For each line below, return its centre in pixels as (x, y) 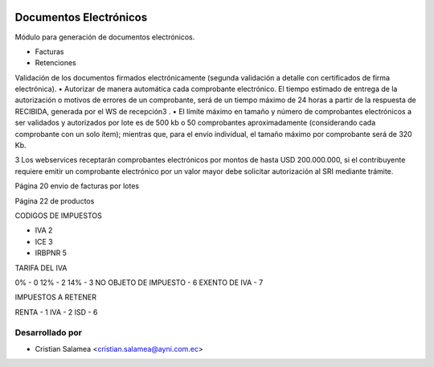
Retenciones (55, 63)
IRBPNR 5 (51, 253)
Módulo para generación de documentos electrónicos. (105, 37)
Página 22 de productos (55, 200)
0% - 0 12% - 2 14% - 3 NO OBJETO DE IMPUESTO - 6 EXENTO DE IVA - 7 (139, 282)
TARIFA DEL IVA (41, 268)
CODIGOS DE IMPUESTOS (58, 215)
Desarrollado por (48, 332)
